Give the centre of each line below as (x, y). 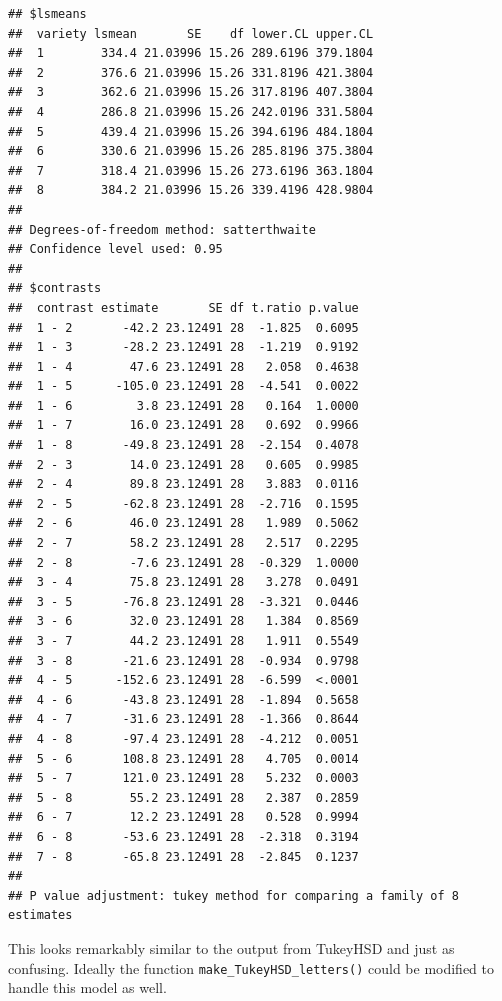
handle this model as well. (87, 987)
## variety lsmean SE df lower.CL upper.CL (191, 33)
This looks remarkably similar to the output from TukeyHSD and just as (231, 947)
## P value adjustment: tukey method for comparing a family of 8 (234, 895)
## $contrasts (55, 288)
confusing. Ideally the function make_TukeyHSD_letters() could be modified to (251, 967)
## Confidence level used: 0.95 (115, 249)
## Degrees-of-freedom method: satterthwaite (162, 229)
